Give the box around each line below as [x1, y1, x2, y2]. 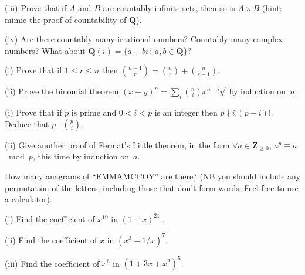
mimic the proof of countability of [5, 13, 127, 25]
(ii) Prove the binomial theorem [5, 85, 119, 97]
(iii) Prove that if [5, 2, 67, 13]
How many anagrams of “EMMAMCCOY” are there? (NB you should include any [5, 169, 300, 182]
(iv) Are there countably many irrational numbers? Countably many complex [5, 33, 283, 45]
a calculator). [5, 193, 52, 205]
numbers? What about [5, 44, 86, 56]
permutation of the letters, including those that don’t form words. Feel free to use [5, 181, 299, 193]
